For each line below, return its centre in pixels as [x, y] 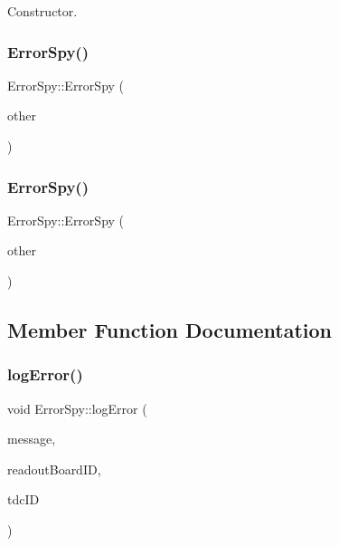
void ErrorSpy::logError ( [77, 408]
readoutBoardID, [54, 469]
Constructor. [42, 11]
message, [32, 439]
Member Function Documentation [170, 329]
